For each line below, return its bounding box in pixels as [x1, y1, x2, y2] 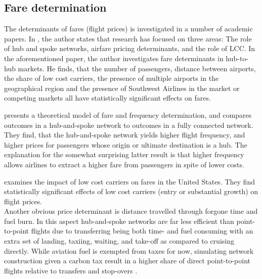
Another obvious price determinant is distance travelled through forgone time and [4, 206, 258, 216]
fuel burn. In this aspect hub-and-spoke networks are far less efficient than [4, 215, 234, 226]
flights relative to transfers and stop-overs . [4, 265, 138, 275]
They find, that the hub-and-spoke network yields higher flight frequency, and [4, 129, 245, 140]
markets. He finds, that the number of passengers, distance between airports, [18, 63, 256, 73]
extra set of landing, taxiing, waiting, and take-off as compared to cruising [4, 236, 234, 246]
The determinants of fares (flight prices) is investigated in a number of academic [4, 23, 253, 34]
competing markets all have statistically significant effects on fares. [4, 92, 211, 103]
